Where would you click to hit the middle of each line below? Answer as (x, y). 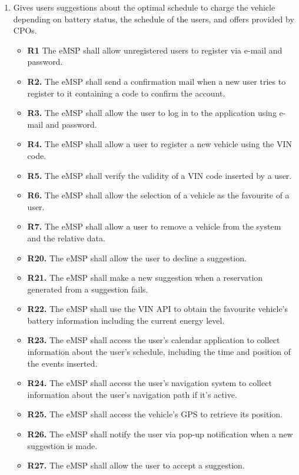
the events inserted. (62, 363)
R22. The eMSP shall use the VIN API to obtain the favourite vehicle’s (158, 309)
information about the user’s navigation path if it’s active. (132, 394)
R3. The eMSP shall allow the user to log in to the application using (152, 113)
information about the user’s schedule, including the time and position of (159, 352)
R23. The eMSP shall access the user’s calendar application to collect (154, 340)
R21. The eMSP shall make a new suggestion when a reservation (145, 278)
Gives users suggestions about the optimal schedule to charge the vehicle (144, 7)
